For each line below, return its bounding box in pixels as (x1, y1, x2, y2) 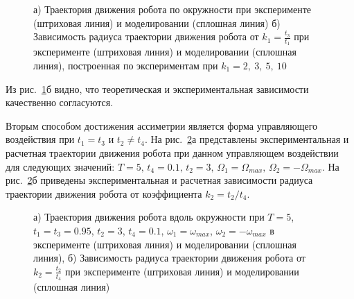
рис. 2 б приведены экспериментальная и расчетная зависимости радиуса (6, 173, 313, 187)
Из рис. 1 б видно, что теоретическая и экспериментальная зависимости (6, 81, 309, 96)
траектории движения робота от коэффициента (6, 186, 202, 200)
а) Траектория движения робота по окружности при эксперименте (33, 2, 312, 16)
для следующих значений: (6, 159, 115, 173)
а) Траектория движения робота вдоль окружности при (33, 210, 265, 224)
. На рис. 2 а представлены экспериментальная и (144, 132, 349, 146)
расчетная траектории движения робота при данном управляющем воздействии (6, 145, 339, 160)
